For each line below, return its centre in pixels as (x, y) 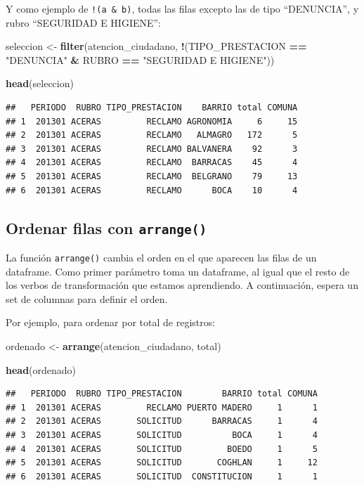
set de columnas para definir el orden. (87, 298)
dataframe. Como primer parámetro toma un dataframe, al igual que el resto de (178, 271)
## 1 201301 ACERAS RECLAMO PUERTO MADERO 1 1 (162, 407)
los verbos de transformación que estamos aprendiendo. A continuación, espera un (182, 285)
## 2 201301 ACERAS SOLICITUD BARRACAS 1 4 (162, 421)
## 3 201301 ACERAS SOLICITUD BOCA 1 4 (162, 435)
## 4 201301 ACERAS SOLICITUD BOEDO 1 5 (162, 449)
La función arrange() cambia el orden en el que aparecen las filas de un (161, 257)
